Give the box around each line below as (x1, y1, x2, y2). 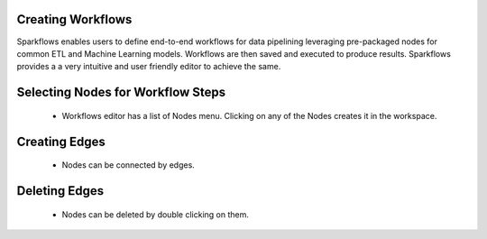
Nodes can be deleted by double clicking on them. (61, 208, 250, 220)
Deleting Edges (16, 183, 105, 198)
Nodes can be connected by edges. (61, 160, 196, 170)
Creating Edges (16, 133, 106, 149)
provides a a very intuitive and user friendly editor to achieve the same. (16, 61, 281, 72)
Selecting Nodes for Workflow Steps (16, 85, 226, 100)
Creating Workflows (16, 12, 133, 27)
